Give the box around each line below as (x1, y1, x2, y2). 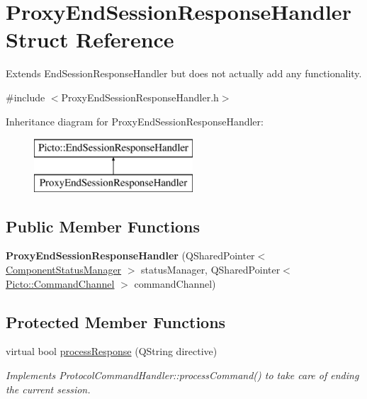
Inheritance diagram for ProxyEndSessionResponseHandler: (6, 113, 264, 128)
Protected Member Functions (6, 310, 226, 332)
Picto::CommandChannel (6, 276, 115, 291)
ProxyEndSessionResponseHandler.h (61, 89, 219, 104)
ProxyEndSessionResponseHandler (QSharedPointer (6, 248, 255, 263)
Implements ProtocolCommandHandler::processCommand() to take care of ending (6, 368, 359, 383)
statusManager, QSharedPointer (141, 262, 281, 277)
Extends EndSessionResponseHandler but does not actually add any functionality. (6, 66, 362, 81)
